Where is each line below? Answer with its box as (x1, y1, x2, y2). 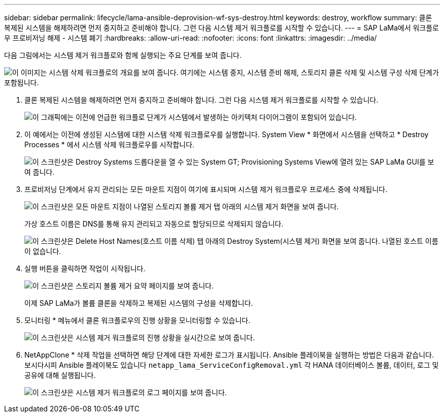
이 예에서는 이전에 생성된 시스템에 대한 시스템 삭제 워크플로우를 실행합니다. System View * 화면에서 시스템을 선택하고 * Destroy (24, 130, 429, 139)
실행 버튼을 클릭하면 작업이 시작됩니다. (24, 264, 145, 273)
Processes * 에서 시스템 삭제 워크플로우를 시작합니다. (24, 140, 195, 149)
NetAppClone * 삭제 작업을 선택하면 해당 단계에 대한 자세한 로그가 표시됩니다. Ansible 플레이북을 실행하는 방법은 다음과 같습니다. (24, 350, 434, 359)
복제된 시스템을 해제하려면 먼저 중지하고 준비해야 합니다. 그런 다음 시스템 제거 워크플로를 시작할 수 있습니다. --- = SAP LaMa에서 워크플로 (4, 23, 439, 32)
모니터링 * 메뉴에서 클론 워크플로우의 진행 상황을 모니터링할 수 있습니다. (24, 316, 250, 325)
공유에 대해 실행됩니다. (24, 371, 96, 379)
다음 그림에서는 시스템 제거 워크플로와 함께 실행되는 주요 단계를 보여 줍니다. (4, 51, 242, 59)
